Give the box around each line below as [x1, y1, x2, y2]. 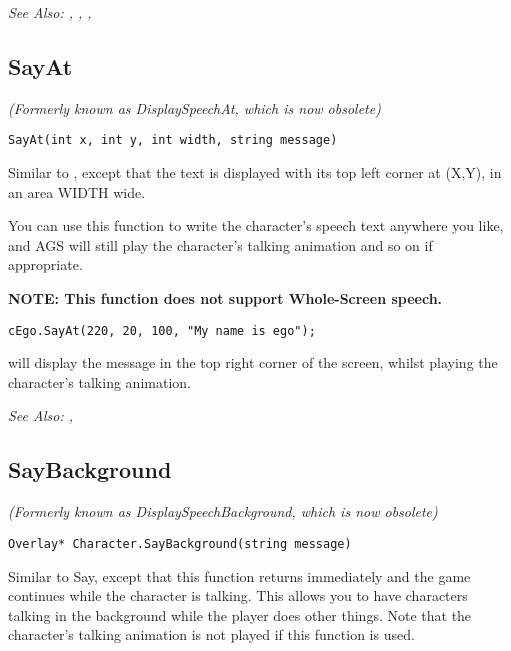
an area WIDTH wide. [8, 181, 146, 202]
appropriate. [8, 254, 83, 275]
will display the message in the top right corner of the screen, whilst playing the [8, 352, 498, 373]
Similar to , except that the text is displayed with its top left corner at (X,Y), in [8, 162, 502, 183]
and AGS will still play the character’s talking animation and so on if [8, 234, 433, 255]
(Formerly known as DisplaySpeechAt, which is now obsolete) [8, 97, 381, 118]
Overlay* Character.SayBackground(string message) [8, 536, 352, 551]
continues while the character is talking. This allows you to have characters [8, 585, 468, 606]
